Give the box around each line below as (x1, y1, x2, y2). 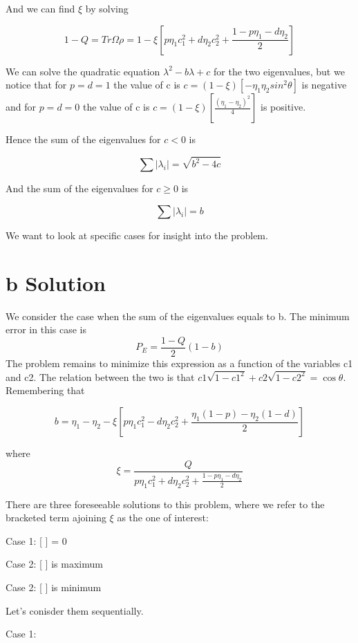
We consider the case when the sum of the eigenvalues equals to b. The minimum (6, 308, 350, 323)
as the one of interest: (117, 510, 209, 525)
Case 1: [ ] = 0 (6, 533, 67, 548)
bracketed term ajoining (6, 510, 106, 525)
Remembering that (6, 383, 85, 398)
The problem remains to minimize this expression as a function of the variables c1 (6, 356, 353, 370)
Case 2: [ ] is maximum (6, 557, 103, 571)
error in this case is (6, 322, 86, 337)
